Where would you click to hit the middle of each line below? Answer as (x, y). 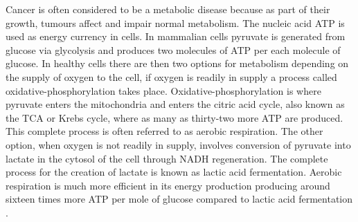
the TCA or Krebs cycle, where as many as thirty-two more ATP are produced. (174, 117)
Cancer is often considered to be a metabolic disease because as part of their (168, 9)
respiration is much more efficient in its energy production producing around (168, 185)
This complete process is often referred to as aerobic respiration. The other (164, 131)
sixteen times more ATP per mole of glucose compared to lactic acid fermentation (179, 199)
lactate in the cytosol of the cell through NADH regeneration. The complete (167, 158)
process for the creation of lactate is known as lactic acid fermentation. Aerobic (174, 172)
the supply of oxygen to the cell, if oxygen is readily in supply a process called (171, 76)
